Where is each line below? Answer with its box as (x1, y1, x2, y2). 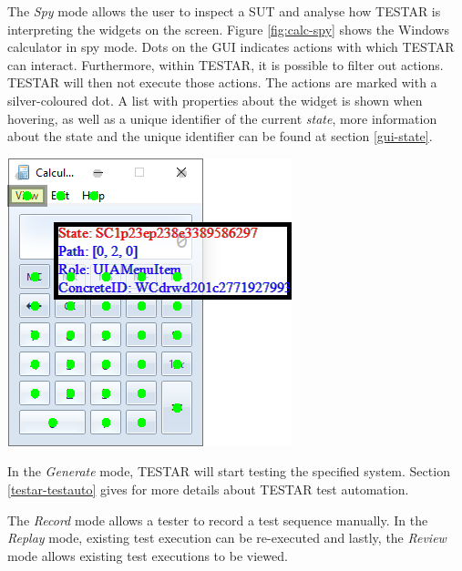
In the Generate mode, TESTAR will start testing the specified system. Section (7, 462, 450, 481)
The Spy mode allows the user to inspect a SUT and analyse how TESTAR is (7, 2, 441, 20)
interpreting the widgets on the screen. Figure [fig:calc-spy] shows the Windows (7, 19, 449, 38)
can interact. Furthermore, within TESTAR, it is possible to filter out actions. (7, 55, 444, 74)
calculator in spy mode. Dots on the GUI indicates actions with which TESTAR (7, 37, 455, 56)
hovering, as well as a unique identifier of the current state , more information (7, 108, 437, 127)
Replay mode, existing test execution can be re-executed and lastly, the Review (7, 528, 447, 547)
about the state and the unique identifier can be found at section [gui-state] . (7, 127, 433, 146)
